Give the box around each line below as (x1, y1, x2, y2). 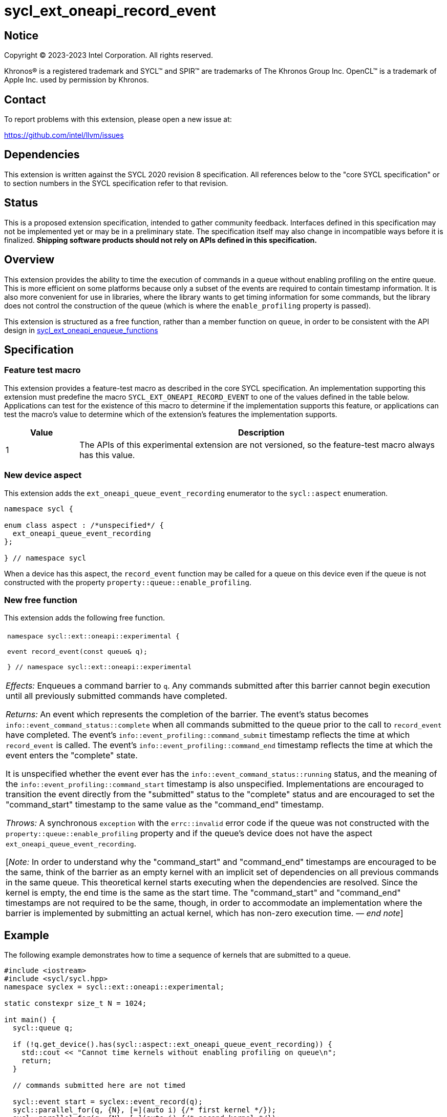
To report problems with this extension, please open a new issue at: (4, 115, 232, 124)
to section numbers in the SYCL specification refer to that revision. (4, 178, 228, 188)
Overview (4, 253, 55, 266)
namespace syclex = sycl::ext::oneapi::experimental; (4, 983, 224, 991)
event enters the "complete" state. (6, 750, 138, 761)
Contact (4, 93, 46, 106)
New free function (4, 594, 78, 605)
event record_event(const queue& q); (7, 648, 147, 656)
